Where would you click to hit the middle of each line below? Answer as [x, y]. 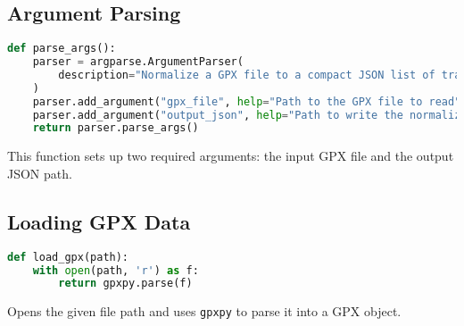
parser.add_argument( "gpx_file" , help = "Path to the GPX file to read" [247, 101]
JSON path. [40, 173]
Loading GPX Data [99, 221]
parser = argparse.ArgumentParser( [138, 62]
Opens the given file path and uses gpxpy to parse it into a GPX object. [204, 311]
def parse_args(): [62, 49]
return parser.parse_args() [116, 128]
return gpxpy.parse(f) [125, 284]
